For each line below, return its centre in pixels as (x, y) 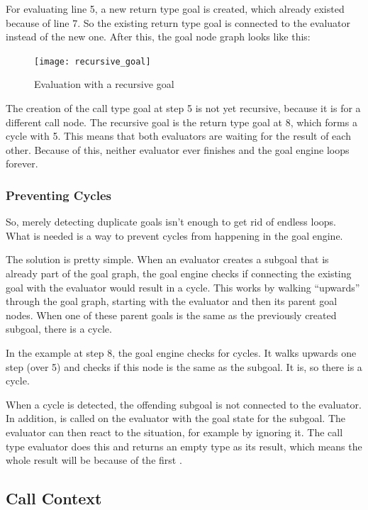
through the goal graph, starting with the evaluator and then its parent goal (172, 301)
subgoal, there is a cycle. (59, 329)
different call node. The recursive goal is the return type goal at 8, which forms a (182, 122)
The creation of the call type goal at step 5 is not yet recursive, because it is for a (183, 108)
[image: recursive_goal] (93, 61)
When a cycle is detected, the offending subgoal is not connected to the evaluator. (184, 404)
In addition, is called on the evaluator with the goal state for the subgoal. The (176, 418)
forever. (22, 163)
